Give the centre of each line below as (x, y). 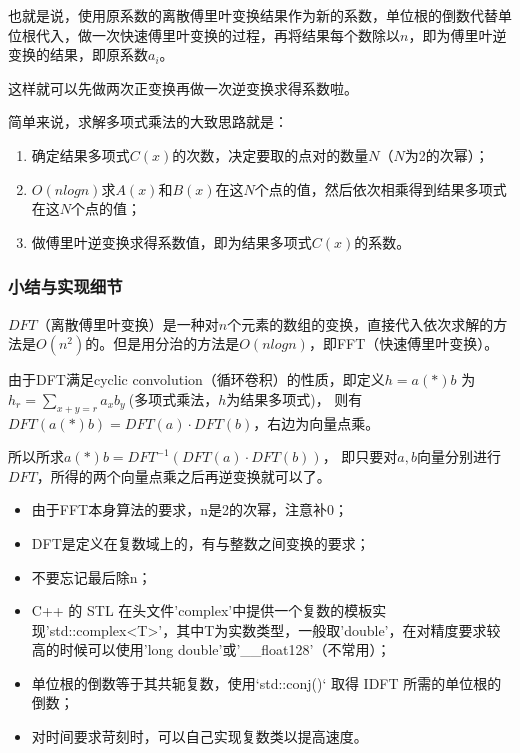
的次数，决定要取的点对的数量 (270, 154)
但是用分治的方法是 (176, 343)
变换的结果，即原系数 (78, 54)
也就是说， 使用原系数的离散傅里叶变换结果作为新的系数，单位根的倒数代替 (253, 15)
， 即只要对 (360, 456)
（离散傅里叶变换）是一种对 (127, 323)
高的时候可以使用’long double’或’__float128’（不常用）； (211, 649)
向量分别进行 (458, 456)
